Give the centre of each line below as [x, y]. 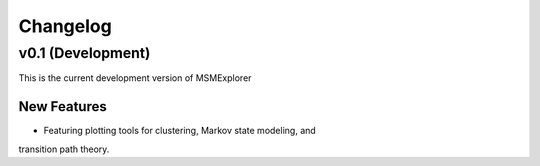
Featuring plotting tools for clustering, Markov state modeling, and [180, 131]
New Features [62, 106]
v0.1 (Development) [84, 53]
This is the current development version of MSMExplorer [135, 78]
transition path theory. [64, 149]
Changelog [65, 26]
